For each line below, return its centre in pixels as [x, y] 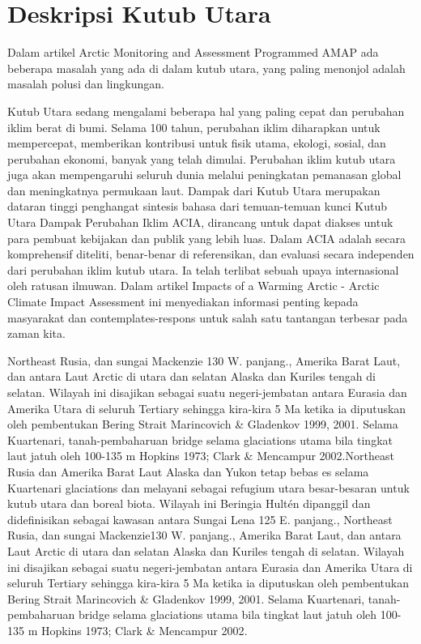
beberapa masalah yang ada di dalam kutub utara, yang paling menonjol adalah [206, 68]
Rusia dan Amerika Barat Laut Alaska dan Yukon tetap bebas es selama [188, 471]
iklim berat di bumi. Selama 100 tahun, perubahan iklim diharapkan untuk [194, 127]
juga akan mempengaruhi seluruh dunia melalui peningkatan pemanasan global [204, 175]
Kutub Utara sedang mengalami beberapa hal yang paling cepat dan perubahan [206, 111]
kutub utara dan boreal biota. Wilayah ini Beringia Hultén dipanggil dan [189, 503]
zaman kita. [36, 333]
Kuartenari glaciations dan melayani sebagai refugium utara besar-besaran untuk [208, 487]
